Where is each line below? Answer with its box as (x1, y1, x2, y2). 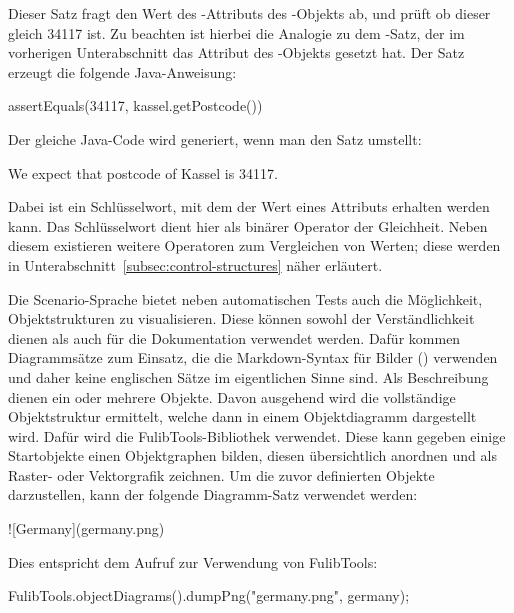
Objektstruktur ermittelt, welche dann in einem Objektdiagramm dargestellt (8, 406, 477, 427)
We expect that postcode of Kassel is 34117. (8, 162, 278, 183)
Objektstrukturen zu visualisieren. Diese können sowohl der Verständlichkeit (8, 308, 475, 329)
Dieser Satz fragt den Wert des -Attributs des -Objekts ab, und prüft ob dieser (8, 3, 491, 23)
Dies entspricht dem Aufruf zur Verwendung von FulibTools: (8, 551, 378, 572)
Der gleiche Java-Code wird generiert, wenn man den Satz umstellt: (8, 128, 422, 149)
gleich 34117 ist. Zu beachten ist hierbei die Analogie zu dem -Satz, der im (8, 22, 465, 43)
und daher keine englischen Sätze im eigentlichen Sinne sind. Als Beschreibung (8, 366, 489, 387)
